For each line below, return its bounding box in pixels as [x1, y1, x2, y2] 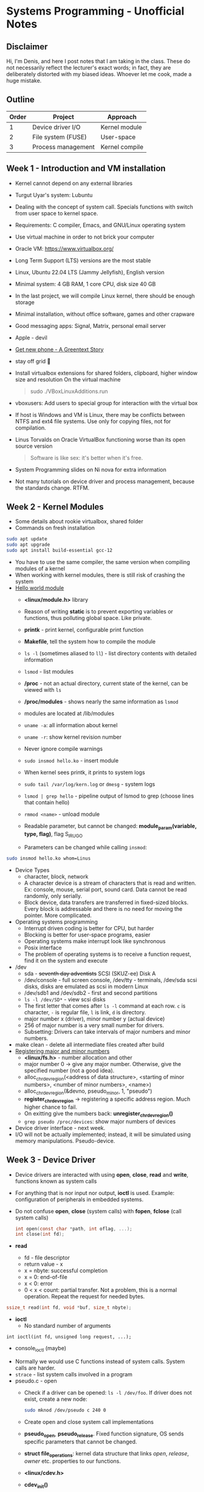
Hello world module [15, 584, 64, 591]
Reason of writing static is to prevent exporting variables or [24, 608, 174, 615]
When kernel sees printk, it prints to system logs [24, 769, 146, 776]
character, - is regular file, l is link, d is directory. [24, 1008, 146, 1016]
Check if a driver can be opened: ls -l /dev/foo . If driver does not [24, 1389, 192, 1396]
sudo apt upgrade [6, 542, 50, 548]
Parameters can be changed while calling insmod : [24, 843, 148, 851]
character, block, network [24, 873, 89, 880]
